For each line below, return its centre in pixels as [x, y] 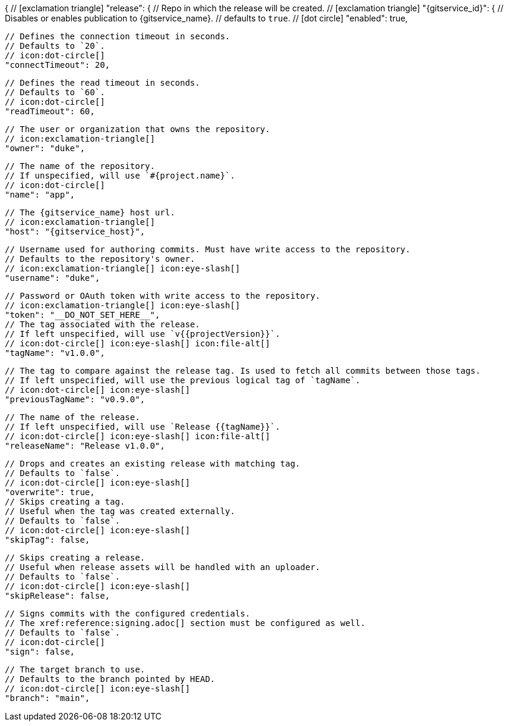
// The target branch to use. [75, 669]
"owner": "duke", [45, 148]
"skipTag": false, [48, 540]
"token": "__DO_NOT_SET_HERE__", [83, 315]
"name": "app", [40, 195]
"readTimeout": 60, [50, 111]
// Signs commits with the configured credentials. [128, 614]
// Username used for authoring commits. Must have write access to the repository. [208, 249]
